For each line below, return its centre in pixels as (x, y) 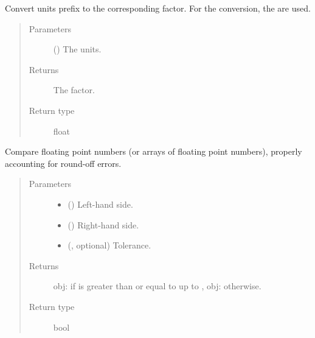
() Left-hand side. (100, 204)
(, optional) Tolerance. (109, 245)
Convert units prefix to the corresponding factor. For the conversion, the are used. (158, 8)
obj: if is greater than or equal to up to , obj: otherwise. (157, 286)
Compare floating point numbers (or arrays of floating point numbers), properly (154, 151)
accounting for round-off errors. (63, 163)
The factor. (74, 90)
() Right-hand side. (103, 224)
